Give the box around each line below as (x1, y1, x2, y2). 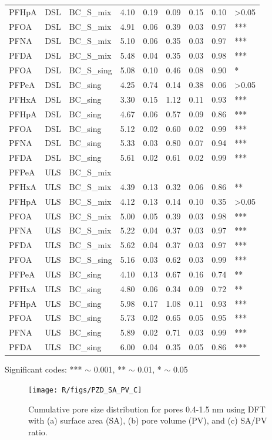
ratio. (28, 425, 48, 438)
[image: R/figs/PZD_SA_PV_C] (28, 385, 142, 394)
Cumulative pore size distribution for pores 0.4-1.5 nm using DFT (28, 402, 266, 415)
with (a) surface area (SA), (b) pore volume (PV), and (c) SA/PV (28, 414, 267, 427)
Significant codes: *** (5, 363, 82, 375)
